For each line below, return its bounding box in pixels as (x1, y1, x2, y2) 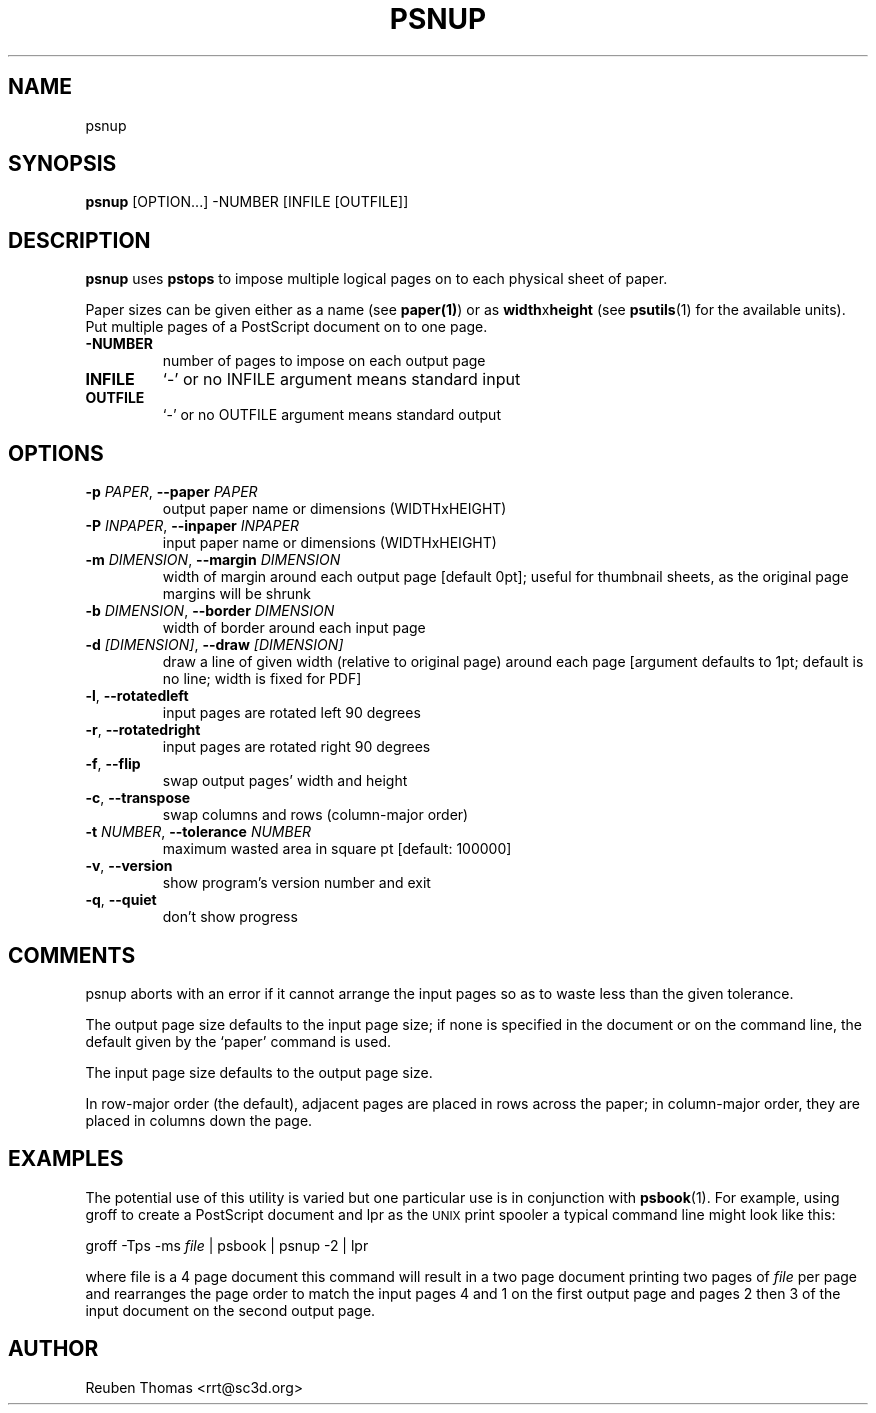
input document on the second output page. (85, 1301, 376, 1319)
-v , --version (85, 857, 173, 875)
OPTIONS (8, 440, 104, 466)
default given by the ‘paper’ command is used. (85, 1032, 392, 1050)
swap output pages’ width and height (162, 772, 408, 790)
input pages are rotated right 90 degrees (162, 738, 431, 756)
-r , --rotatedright (85, 721, 201, 739)
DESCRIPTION (8, 227, 151, 253)
